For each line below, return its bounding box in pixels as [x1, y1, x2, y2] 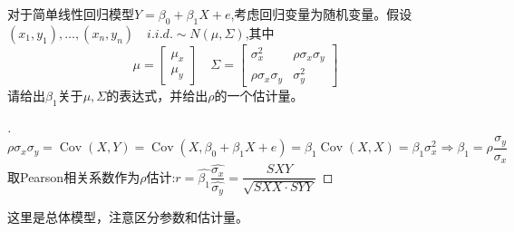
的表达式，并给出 [106, 85, 209, 104]
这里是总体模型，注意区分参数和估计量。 [7, 208, 248, 227]
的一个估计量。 [214, 85, 304, 104]
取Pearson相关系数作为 [7, 167, 141, 186]
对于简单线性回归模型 [7, 5, 134, 23]
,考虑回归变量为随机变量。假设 [230, 5, 412, 23]
